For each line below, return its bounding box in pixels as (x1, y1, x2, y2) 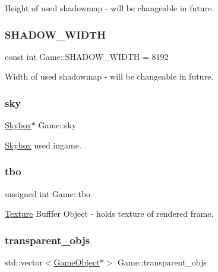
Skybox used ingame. (5, 138, 81, 151)
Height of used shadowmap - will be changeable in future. (5, 2, 214, 14)
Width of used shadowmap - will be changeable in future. (5, 70, 213, 83)
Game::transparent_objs (117, 256, 207, 268)
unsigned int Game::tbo (5, 187, 91, 200)
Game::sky (38, 119, 77, 131)
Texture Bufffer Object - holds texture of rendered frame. (5, 207, 214, 220)
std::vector (5, 256, 43, 268)
